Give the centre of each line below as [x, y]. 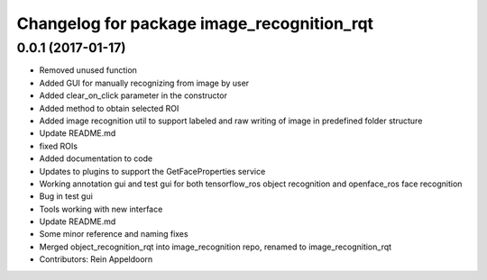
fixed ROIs [59, 146]
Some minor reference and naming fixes [114, 234]
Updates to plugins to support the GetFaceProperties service [152, 171]
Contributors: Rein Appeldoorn [96, 259]
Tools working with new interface [101, 209]
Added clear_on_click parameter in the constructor [133, 95]
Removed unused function [88, 70]
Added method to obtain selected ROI [109, 108]
